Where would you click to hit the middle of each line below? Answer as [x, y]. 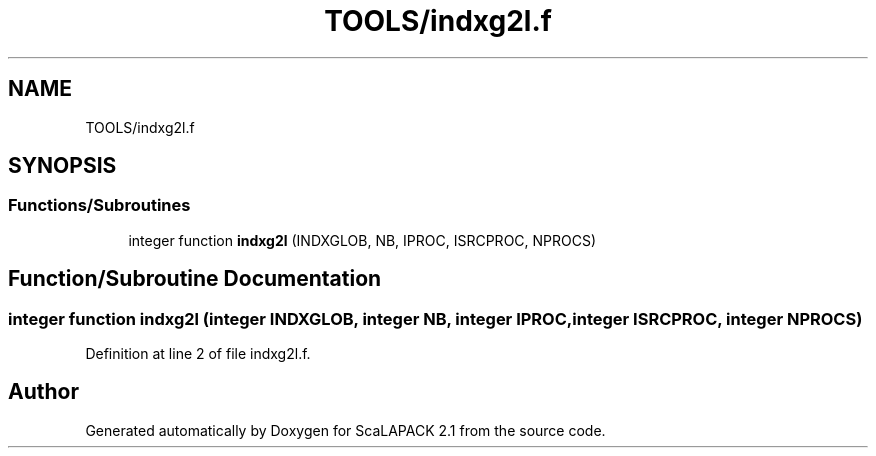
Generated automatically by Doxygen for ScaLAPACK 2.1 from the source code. [345, 430]
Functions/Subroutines [99, 205]
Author [43, 392]
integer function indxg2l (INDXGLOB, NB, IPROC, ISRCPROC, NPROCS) [362, 240]
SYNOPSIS [62, 166]
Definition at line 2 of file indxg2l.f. [198, 354]
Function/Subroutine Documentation [195, 279]
